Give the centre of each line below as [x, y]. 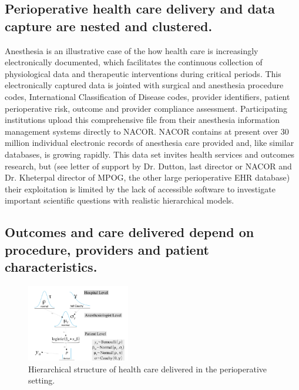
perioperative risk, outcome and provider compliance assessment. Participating [146, 108]
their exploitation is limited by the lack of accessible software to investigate [140, 189]
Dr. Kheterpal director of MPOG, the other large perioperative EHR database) [147, 177]
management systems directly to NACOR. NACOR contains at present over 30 [147, 131]
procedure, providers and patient [107, 249]
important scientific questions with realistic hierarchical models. [120, 200]
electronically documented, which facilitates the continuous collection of [134, 62]
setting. [42, 380]
